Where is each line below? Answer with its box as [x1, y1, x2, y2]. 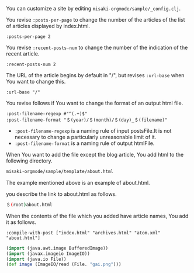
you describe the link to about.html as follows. [6, 190, 117, 198]
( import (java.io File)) [6, 256, 67, 262]
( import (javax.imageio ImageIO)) [6, 251, 91, 257]
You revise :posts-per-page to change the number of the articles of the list [6, 16, 185, 23]
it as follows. [6, 219, 37, 226]
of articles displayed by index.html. [6, 23, 91, 29]
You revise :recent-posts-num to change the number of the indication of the [6, 44, 188, 51]
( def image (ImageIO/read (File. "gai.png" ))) [6, 261, 122, 268]
